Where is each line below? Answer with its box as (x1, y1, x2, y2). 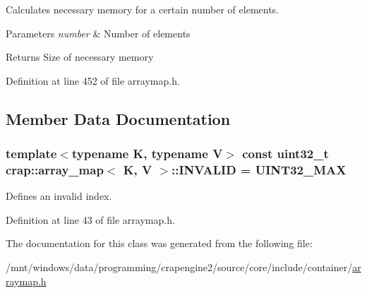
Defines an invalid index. (6, 189, 112, 203)
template (6, 145, 57, 162)
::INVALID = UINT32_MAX (172, 161, 347, 178)
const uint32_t (242, 145, 329, 162)
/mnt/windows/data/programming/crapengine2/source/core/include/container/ (6, 260, 353, 275)
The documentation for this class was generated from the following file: (6, 236, 313, 251)
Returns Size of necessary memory (6, 49, 154, 64)
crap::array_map (6, 161, 104, 178)
